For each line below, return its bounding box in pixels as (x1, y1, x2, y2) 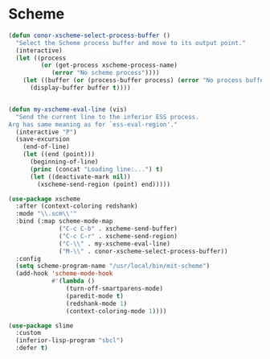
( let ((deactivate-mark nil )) (29, 172, 131, 181)
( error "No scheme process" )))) (51, 69, 160, 77)
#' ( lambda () (51, 277, 95, 286)
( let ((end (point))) (22, 151, 95, 159)
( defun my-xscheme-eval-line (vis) (8, 105, 128, 113)
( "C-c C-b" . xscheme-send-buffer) (59, 225, 178, 233)
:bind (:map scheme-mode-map (15, 217, 113, 225)
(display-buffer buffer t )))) (29, 84, 131, 93)
